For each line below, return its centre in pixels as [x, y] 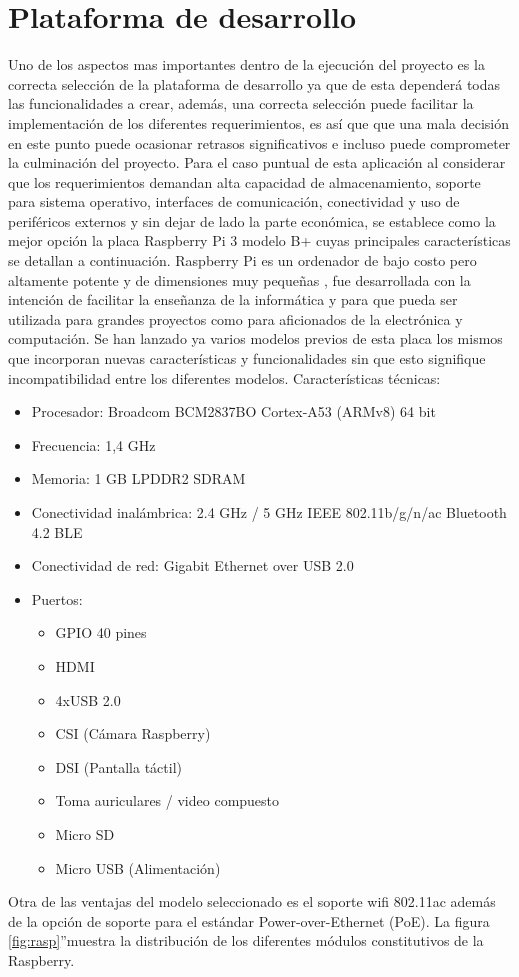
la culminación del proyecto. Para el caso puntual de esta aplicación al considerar [257, 162]
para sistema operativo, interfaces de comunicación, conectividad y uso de [234, 201]
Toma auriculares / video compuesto [167, 800]
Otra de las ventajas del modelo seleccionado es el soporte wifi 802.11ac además [252, 901]
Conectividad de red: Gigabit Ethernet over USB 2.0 [192, 565]
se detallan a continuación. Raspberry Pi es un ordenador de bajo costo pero [242, 260]
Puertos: [57, 598]
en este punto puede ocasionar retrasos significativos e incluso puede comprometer [259, 142]
